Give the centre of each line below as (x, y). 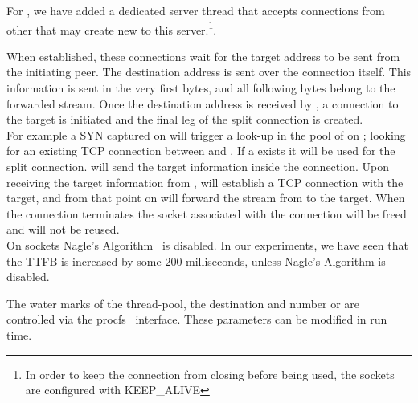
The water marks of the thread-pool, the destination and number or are (183, 303)
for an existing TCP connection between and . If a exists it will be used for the (201, 151)
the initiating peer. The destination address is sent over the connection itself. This (209, 72)
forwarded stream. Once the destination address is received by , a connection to (203, 103)
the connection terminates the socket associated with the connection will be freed (207, 213)
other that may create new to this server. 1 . (112, 28)
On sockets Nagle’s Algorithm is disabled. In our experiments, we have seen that (207, 244)
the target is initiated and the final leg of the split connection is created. (185, 119)
